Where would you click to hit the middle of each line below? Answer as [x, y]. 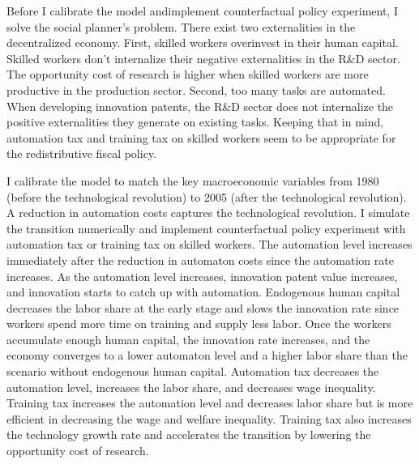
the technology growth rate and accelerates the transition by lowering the [189, 434]
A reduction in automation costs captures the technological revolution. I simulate [208, 213]
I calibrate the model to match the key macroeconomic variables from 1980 [193, 180]
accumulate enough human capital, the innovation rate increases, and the [188, 339]
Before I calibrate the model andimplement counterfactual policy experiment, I [202, 11]
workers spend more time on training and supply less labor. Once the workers [199, 324]
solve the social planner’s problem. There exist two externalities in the [181, 26]
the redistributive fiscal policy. [81, 153]
